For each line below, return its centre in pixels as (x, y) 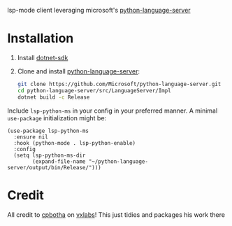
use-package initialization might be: (57, 118)
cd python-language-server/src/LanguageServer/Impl (94, 90)
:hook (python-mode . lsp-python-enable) (75, 143)
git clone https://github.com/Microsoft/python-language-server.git (119, 84)
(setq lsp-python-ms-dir (50, 155)
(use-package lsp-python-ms (48, 131)
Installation (41, 38)
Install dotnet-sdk (43, 57)
